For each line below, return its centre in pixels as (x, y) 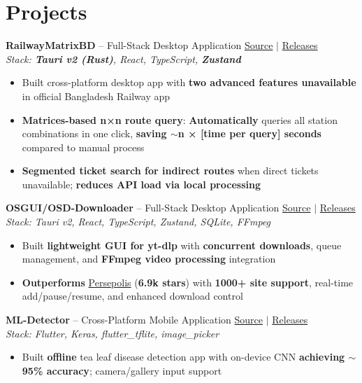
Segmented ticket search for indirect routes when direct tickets (170, 170)
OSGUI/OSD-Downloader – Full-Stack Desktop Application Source (158, 208)
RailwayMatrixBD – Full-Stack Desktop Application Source (139, 45)
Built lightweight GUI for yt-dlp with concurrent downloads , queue (182, 245)
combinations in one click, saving (94, 133)
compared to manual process (83, 147)
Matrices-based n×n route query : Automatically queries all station (180, 119)
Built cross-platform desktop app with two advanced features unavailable (189, 82)
